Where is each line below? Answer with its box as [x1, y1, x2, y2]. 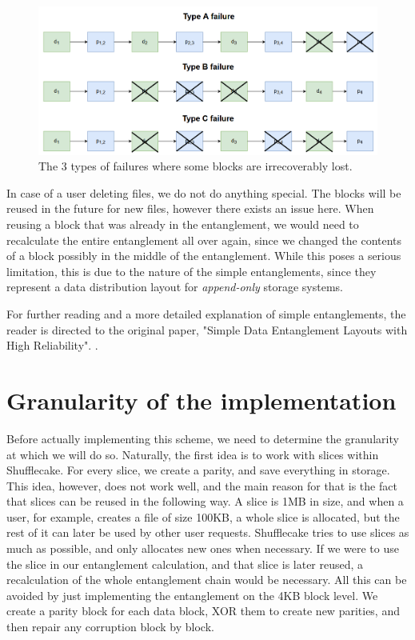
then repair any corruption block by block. [6, 618, 214, 635]
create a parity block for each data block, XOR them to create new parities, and [6, 602, 400, 619]
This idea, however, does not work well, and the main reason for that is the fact [6, 477, 397, 494]
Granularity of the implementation [6, 383, 397, 416]
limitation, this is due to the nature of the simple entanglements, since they [6, 262, 377, 279]
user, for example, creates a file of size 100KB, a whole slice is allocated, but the [6, 508, 400, 525]
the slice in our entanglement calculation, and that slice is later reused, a [6, 555, 364, 572]
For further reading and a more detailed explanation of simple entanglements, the [6, 306, 406, 322]
